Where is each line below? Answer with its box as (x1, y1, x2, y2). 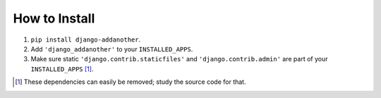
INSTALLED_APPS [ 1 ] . (30, 64, 94, 73)
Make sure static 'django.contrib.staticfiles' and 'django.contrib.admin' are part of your (30, 55, 328, 63)
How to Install (13, 11, 95, 26)
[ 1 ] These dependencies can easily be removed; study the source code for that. (15, 78, 246, 86)
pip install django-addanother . (30, 35, 141, 44)
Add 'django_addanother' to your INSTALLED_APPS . (30, 44, 193, 53)
